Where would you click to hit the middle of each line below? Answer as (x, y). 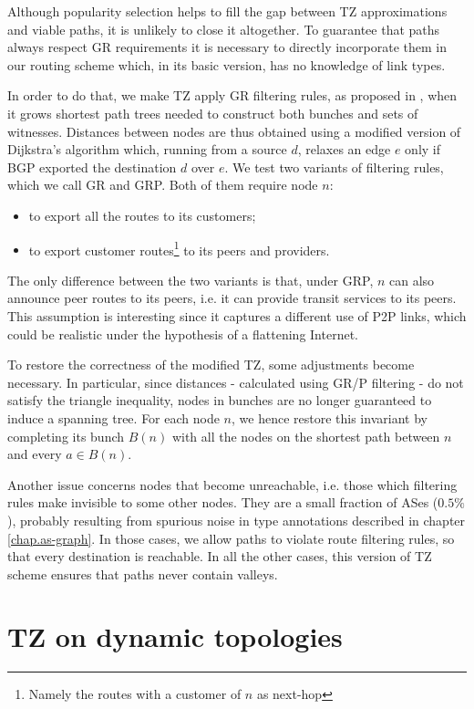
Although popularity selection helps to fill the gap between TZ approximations (227, 11)
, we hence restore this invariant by (330, 417)
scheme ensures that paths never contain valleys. (143, 573)
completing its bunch (66, 436)
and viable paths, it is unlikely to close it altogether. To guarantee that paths (224, 29)
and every (35, 454)
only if (423, 149)
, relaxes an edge (344, 149)
